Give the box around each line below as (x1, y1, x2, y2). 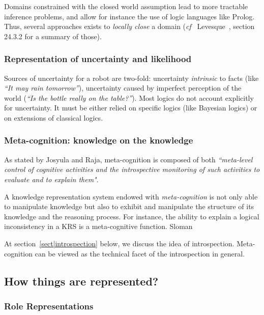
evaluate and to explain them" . (4, 174, 99, 184)
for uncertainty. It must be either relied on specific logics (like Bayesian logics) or (4, 102, 257, 113)
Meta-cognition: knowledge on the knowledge (4, 134, 193, 147)
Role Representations (4, 299, 94, 312)
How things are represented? (4, 273, 159, 289)
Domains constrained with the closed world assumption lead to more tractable (4, 1, 248, 11)
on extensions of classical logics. (4, 112, 103, 123)
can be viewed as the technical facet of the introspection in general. (35, 248, 245, 259)
